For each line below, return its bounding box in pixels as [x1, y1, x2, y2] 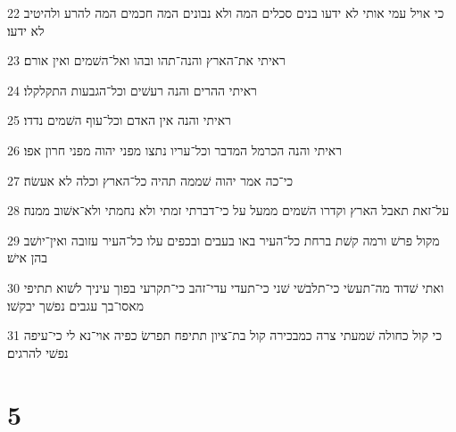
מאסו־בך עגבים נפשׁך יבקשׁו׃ [7, 295, 144, 314]
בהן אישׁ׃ [7, 248, 48, 267]
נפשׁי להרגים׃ [7, 343, 69, 361]
